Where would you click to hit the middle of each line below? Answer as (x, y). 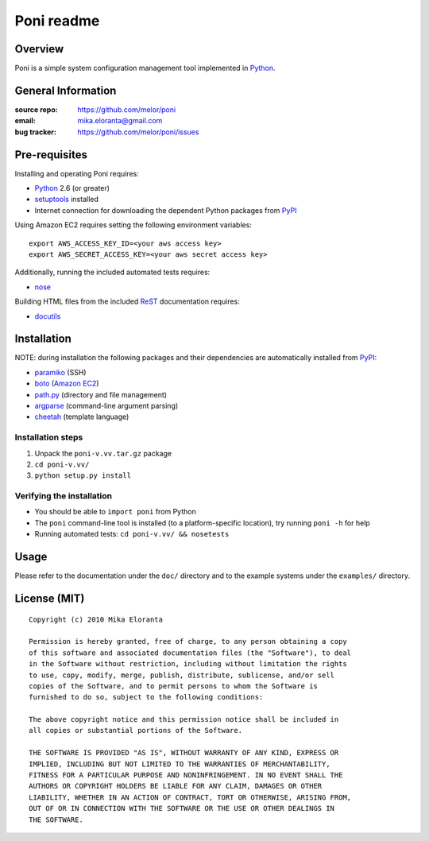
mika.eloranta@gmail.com (120, 121)
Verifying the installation (64, 496)
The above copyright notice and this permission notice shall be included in (184, 720)
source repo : (37, 109)
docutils (48, 316)
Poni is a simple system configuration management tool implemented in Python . (145, 68)
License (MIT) (50, 598)
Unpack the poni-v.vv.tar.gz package (103, 453)
